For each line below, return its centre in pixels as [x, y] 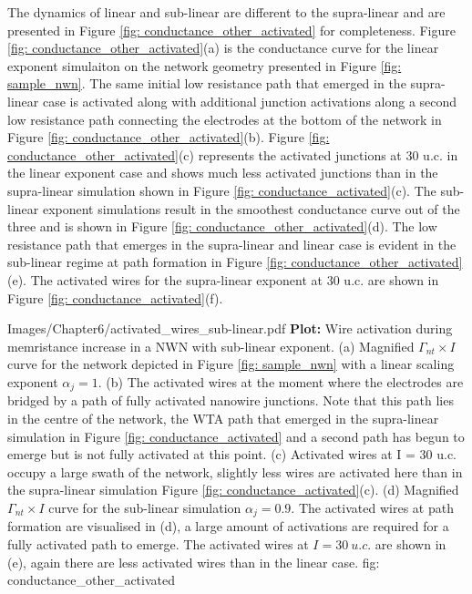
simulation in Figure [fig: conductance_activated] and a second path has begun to [236, 436]
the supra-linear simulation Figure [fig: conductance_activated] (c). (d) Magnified [233, 490]
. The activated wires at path [372, 507]
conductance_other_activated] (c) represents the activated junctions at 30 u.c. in [233, 154]
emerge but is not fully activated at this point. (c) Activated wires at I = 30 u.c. [232, 454]
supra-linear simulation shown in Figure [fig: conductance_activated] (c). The [222, 190]
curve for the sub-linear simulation [145, 507]
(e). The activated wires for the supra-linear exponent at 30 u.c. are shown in [223, 279]
